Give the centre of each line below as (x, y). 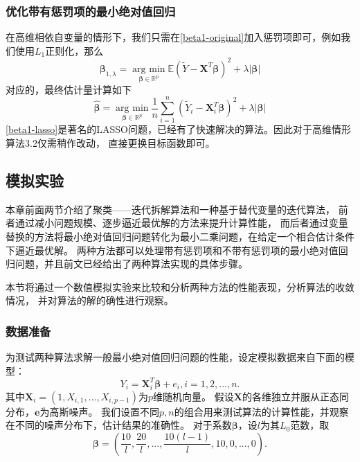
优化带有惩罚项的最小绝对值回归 (91, 11)
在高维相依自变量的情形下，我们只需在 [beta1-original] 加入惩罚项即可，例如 (173, 37)
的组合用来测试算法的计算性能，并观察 (261, 411)
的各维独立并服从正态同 (295, 396)
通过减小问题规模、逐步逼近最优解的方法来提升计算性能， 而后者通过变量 (181, 223)
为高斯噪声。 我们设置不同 (100, 411)
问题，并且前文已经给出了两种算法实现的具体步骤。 (131, 264)
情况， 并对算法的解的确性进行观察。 (90, 300)
